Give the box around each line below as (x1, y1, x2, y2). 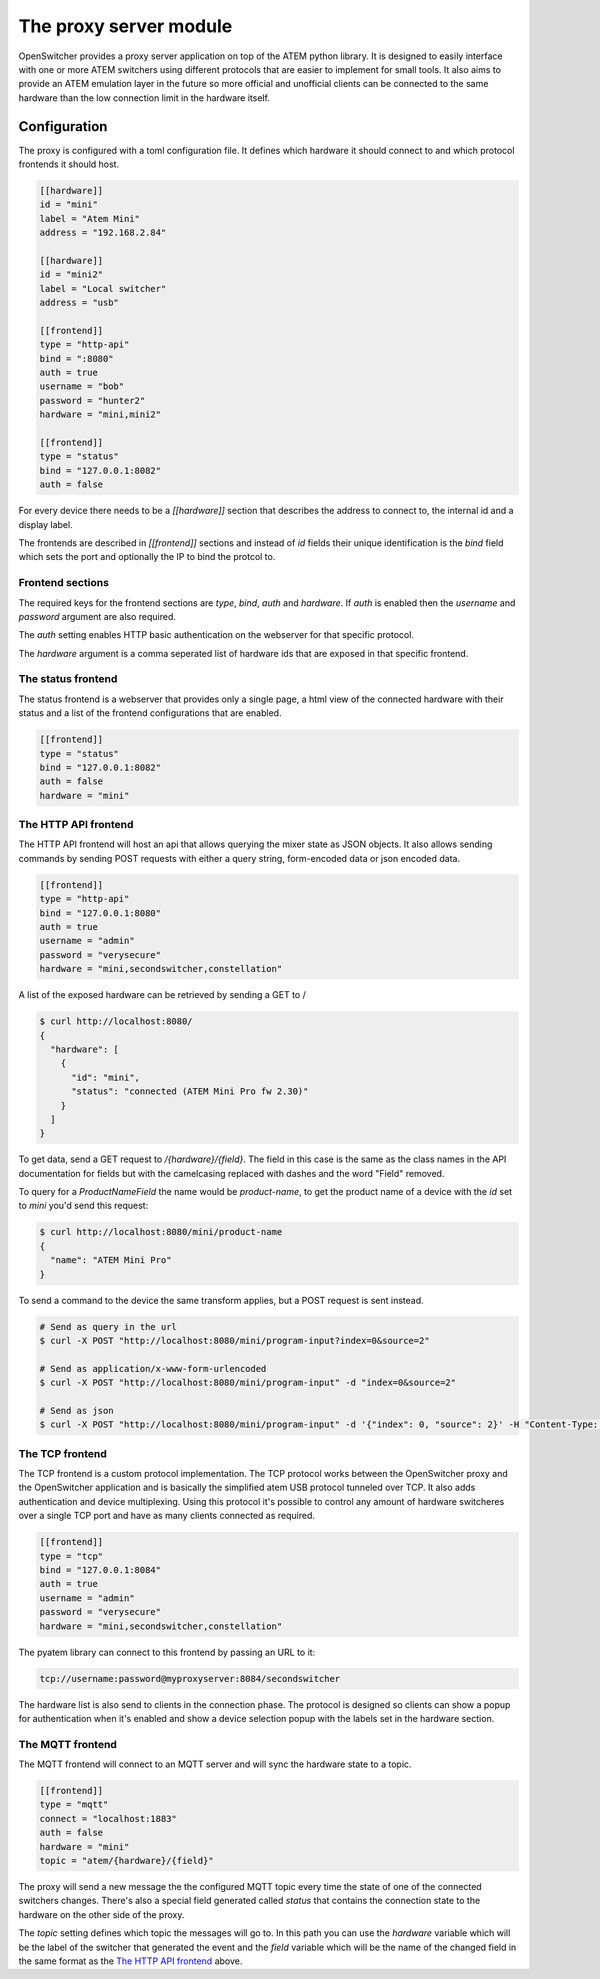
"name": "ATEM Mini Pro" (50, 1255, 172, 1266)
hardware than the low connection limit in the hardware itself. (18, 91, 270, 104)
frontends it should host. (18, 158, 120, 170)
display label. (18, 518, 74, 530)
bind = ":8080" (39, 353, 114, 364)
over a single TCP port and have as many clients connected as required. (18, 1510, 315, 1522)
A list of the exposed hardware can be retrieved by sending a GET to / (18, 989, 307, 1001)
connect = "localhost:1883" (39, 1813, 177, 1824)
